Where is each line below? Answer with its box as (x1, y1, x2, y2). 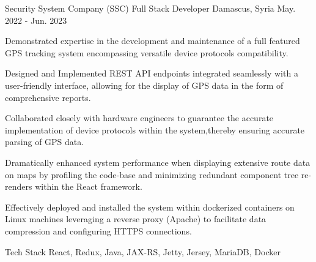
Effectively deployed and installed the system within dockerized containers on (5, 200, 295, 213)
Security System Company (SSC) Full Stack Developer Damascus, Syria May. (5, 2, 296, 14)
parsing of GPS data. (5, 135, 84, 148)
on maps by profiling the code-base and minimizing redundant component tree (5, 168, 299, 181)
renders (5, 180, 32, 193)
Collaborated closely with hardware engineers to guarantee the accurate (5, 111, 274, 124)
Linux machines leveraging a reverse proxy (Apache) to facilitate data (5, 212, 266, 225)
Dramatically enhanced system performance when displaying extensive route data (5, 155, 310, 168)
